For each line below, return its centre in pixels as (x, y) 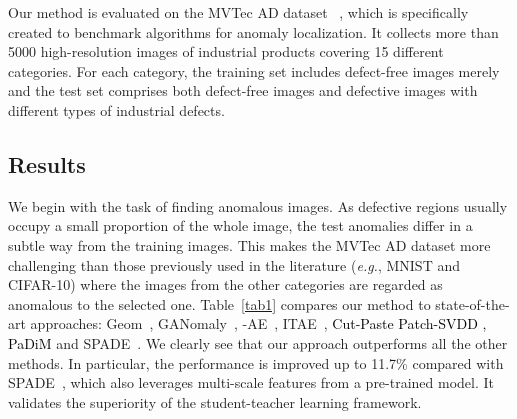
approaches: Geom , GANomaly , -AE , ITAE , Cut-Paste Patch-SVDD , (258, 323)
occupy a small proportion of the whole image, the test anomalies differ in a (240, 225)
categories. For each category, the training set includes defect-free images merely (254, 70)
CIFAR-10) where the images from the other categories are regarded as (225, 284)
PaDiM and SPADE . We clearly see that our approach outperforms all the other (258, 342)
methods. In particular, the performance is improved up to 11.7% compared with (256, 362)
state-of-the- (472, 303)
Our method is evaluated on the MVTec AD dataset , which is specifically (238, 12)
